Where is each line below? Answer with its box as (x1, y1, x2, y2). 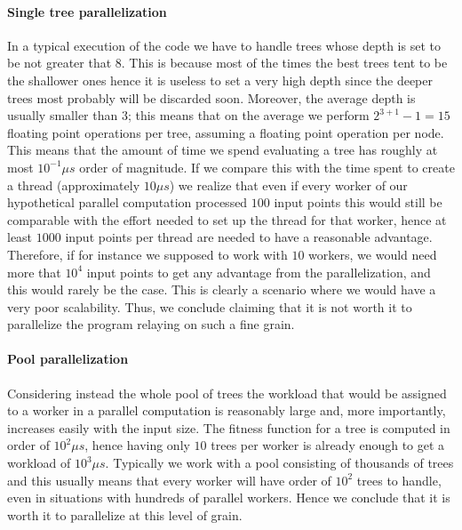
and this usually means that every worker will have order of (7, 470, 331, 489)
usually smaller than (7, 106, 118, 124)
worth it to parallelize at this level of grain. (7, 505, 243, 524)
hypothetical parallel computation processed (7, 193, 248, 212)
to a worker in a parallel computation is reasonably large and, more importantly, (7, 401, 446, 420)
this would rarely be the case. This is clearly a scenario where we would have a (7, 280, 436, 299)
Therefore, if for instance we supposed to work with (7, 245, 288, 263)
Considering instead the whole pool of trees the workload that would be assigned (7, 383, 447, 402)
